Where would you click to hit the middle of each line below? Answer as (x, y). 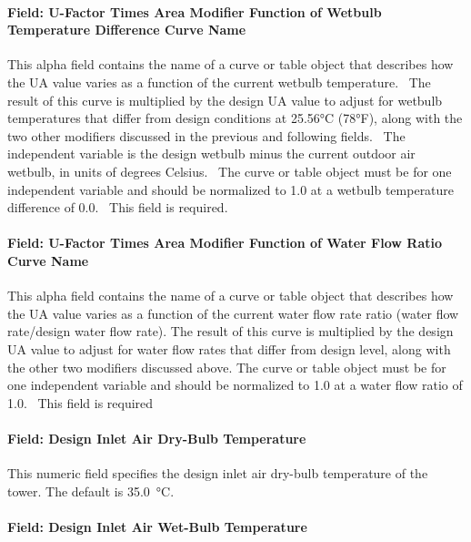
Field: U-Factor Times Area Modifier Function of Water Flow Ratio (225, 243)
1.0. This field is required (80, 402)
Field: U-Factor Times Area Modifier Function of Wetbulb (195, 11)
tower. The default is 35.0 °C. (91, 491)
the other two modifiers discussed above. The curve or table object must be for (227, 367)
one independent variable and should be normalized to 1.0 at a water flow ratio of (235, 385)
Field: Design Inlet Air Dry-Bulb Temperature (157, 438)
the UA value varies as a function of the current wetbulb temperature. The (219, 82)
